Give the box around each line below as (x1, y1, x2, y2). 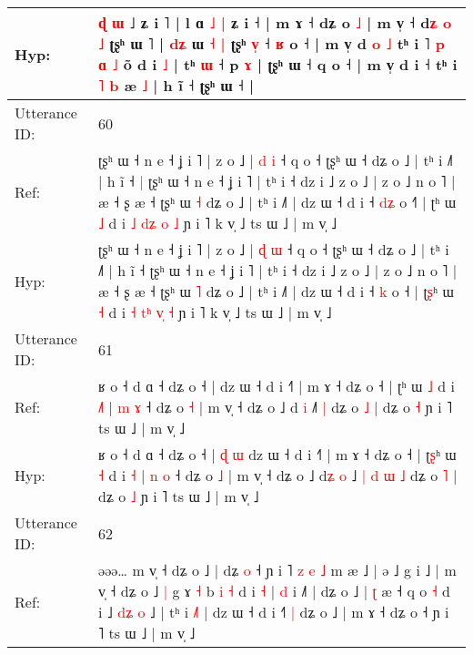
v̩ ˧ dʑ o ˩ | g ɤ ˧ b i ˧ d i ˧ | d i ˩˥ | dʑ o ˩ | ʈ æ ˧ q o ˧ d (98, 580, 450, 601)
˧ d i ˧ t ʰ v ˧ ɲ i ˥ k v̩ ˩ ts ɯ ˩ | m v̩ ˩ (98, 302, 332, 322)
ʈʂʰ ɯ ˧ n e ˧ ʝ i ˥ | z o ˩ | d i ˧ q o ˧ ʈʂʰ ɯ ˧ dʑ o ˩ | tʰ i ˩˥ (98, 149, 453, 170)
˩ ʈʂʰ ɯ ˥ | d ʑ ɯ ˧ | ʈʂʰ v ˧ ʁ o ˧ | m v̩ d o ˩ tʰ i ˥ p (98, 33, 445, 54)
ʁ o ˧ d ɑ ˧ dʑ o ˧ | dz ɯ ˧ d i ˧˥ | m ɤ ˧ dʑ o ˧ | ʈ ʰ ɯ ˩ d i (98, 375, 455, 396)
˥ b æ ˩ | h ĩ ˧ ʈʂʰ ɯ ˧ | (98, 75, 255, 96)
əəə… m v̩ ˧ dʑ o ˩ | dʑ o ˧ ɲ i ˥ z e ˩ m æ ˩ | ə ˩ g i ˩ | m (98, 559, 457, 580)
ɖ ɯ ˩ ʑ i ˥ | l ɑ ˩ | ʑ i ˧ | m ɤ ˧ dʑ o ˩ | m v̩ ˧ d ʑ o (98, 12, 452, 33)
